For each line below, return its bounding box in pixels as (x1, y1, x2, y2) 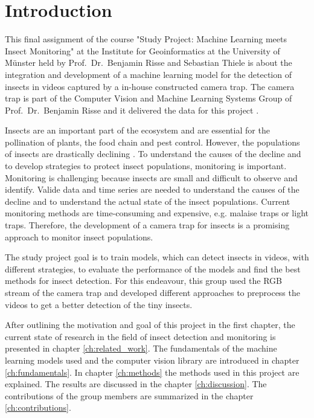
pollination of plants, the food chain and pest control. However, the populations (5, 135, 300, 148)
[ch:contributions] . (5, 401, 71, 414)
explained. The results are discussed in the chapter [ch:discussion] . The (5, 378, 267, 390)
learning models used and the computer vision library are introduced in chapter (5, 353, 300, 366)
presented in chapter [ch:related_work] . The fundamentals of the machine (5, 342, 277, 355)
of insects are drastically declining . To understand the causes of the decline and (5, 147, 301, 160)
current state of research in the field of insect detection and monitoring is (5, 330, 276, 342)
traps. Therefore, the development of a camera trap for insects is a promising (5, 219, 290, 231)
